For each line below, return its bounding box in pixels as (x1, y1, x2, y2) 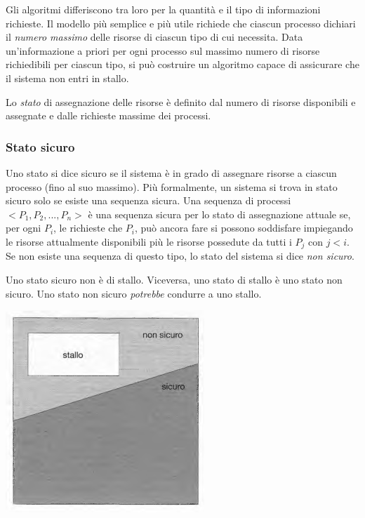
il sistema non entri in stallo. (6, 70, 129, 85)
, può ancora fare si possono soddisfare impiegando (134, 220, 353, 235)
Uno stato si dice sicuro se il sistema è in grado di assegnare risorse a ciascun (6, 165, 337, 180)
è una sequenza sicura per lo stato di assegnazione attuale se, (88, 206, 351, 221)
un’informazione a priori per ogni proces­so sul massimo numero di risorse (6, 43, 320, 58)
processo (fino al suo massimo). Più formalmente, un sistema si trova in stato (6, 179, 338, 194)
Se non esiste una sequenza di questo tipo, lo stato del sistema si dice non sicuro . (6, 248, 354, 263)
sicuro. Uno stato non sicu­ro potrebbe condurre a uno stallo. (6, 286, 262, 300)
